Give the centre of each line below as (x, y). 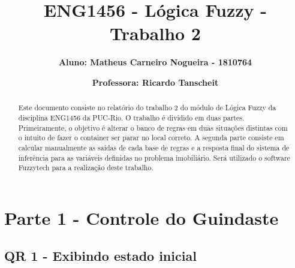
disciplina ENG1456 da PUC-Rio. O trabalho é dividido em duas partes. (131, 117)
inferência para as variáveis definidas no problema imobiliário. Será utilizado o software (154, 157)
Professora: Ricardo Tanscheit (155, 82)
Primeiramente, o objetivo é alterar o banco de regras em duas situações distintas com (153, 127)
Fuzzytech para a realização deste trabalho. (86, 168)
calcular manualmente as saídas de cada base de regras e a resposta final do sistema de (154, 147)
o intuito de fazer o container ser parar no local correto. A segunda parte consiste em (151, 138)
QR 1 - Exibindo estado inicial (100, 256)
